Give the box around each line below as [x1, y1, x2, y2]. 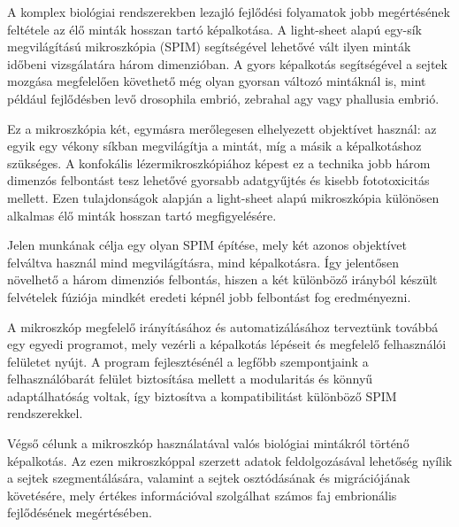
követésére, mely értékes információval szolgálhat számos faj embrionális [7, 485, 397, 504]
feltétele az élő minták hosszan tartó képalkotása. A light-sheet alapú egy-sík [7, 19, 422, 38]
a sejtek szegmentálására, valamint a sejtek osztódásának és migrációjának [7, 469, 410, 487]
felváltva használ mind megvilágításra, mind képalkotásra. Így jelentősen [7, 252, 399, 271]
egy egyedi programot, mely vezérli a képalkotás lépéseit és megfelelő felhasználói [7, 335, 447, 353]
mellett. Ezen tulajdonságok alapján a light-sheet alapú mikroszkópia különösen [7, 188, 440, 206]
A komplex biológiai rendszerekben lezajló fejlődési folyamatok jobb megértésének [7, 3, 450, 20]
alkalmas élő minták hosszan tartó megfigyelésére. [7, 205, 277, 224]
